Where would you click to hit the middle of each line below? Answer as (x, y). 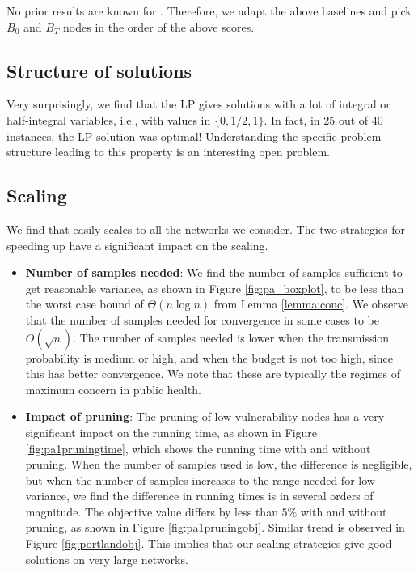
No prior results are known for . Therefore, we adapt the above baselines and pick (209, 11)
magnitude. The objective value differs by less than (152, 511)
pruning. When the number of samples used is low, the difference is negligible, (219, 464)
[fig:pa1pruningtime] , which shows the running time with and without (198, 448)
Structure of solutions (99, 70)
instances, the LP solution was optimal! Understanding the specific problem (194, 136)
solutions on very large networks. (107, 559)
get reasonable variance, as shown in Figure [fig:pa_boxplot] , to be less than (215, 288)
